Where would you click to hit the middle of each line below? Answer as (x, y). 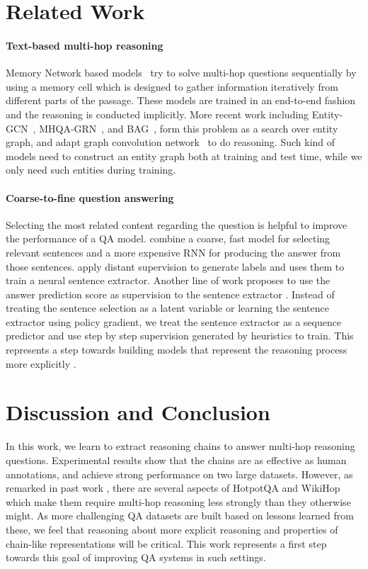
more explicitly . (41, 363)
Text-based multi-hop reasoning (85, 45)
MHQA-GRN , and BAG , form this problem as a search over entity (189, 128)
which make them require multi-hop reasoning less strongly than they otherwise (178, 501)
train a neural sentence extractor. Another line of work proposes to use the (168, 280)
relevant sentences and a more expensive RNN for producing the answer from (173, 252)
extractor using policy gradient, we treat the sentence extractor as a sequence (174, 321)
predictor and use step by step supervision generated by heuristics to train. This (180, 336)
